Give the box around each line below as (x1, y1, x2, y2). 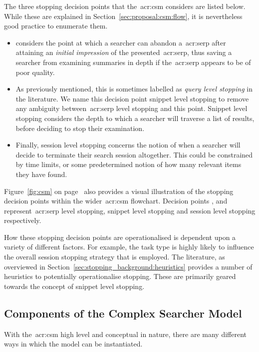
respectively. (4, 215, 41, 225)
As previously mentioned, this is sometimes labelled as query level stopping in (15, 83, 253, 94)
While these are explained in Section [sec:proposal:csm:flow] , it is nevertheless (4, 10, 243, 21)
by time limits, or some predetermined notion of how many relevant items (15, 159, 242, 169)
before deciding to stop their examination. (15, 122, 145, 133)
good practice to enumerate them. (4, 20, 108, 31)
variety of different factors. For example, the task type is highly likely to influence (4, 241, 254, 252)
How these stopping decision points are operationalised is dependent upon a (4, 231, 236, 242)
